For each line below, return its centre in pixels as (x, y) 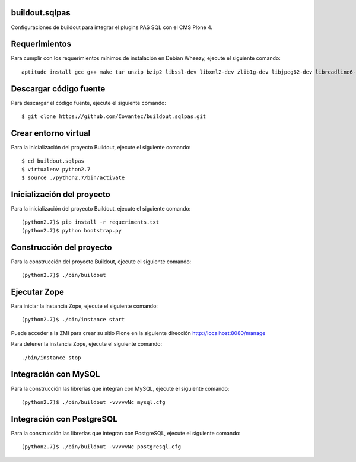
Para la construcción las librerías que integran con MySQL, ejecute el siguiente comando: (120, 388)
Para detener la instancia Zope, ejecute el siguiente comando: (87, 344)
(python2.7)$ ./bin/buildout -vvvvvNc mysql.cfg (93, 402)
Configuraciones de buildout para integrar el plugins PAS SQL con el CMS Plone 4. (112, 27)
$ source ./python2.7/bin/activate (73, 178)
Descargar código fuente (58, 89)
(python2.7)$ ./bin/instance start (73, 320)
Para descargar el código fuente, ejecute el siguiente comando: (88, 103)
